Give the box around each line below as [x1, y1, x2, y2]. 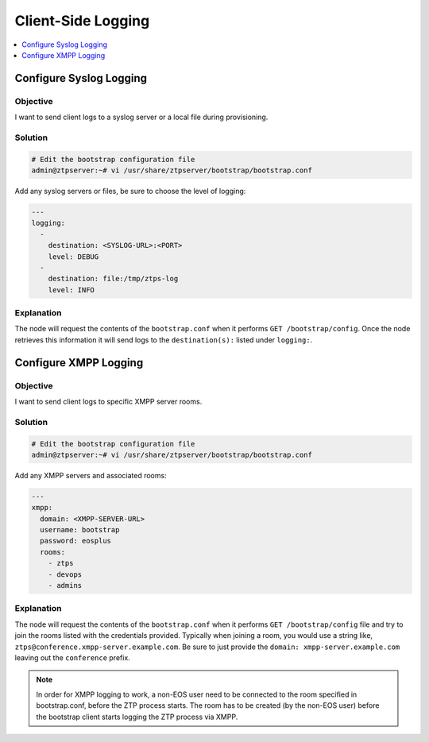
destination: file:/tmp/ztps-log [48, 274, 179, 284]
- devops [48, 570, 83, 579]
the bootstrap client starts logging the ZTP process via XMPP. [36, 712, 238, 721]
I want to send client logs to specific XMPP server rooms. [14, 397, 203, 407]
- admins [48, 581, 83, 590]
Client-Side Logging [14, 12, 150, 29]
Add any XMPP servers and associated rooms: [14, 470, 167, 480]
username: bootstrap [40, 525, 120, 535]
